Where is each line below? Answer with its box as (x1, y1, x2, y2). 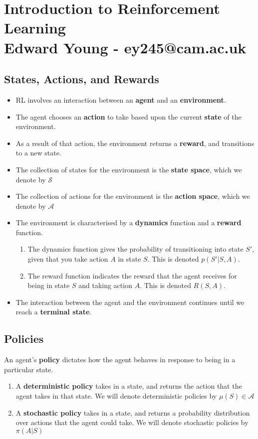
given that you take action (27, 254, 108, 264)
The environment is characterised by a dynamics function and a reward (15, 217, 242, 228)
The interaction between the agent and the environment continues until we (15, 296, 245, 307)
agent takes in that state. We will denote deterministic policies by (15, 391, 217, 401)
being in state (27, 280, 70, 291)
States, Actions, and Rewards (4, 71, 159, 87)
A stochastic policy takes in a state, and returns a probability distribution (15, 407, 250, 418)
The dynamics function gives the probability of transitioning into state (27, 244, 244, 254)
